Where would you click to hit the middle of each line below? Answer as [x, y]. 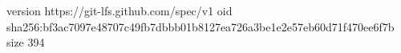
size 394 [26, 42]
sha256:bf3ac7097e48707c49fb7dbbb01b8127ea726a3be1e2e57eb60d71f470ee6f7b [200, 26]
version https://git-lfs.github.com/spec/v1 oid [119, 10]
